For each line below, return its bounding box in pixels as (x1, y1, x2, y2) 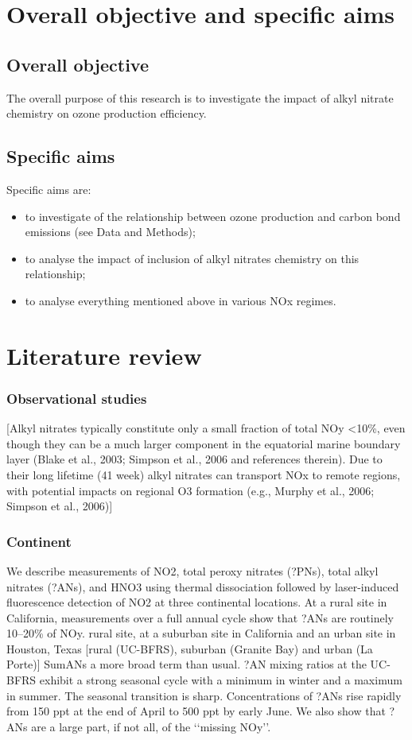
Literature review (6, 339, 202, 371)
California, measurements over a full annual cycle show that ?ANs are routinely (6, 609, 394, 626)
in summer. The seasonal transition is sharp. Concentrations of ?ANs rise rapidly (6, 687, 402, 703)
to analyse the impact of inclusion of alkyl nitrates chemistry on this (25, 250, 360, 266)
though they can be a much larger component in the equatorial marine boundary (6, 435, 401, 451)
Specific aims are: (6, 180, 91, 197)
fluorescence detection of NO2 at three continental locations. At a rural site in (6, 594, 387, 610)
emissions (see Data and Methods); (25, 223, 196, 240)
